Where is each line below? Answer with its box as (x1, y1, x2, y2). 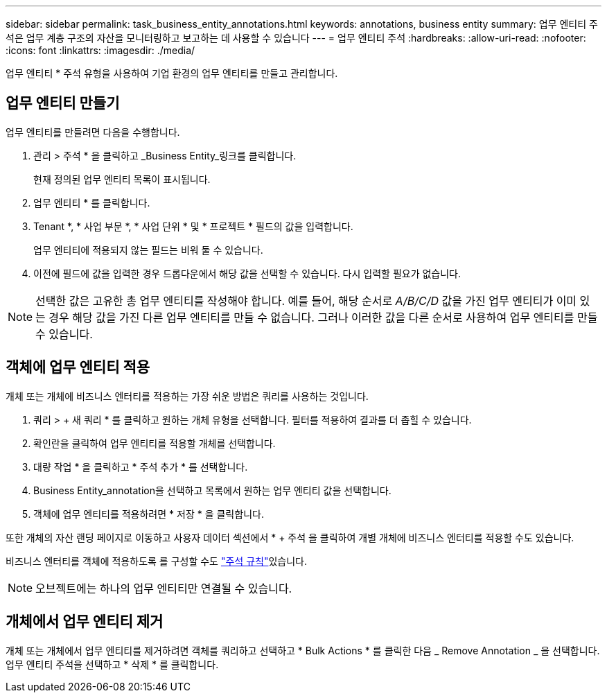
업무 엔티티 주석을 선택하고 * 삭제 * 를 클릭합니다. (6, 658, 219, 670)
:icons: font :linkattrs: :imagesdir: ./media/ (6, 44, 195, 56)
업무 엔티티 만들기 (6, 94, 120, 112)
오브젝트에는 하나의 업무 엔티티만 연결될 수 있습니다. (35, 581, 292, 595)
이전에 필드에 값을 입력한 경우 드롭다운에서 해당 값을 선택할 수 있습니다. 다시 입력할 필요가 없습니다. (33, 267, 461, 279)
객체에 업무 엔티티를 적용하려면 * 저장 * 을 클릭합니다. (33, 507, 264, 520)
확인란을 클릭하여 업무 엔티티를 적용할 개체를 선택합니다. (33, 437, 276, 449)
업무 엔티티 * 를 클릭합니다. (33, 196, 150, 209)
